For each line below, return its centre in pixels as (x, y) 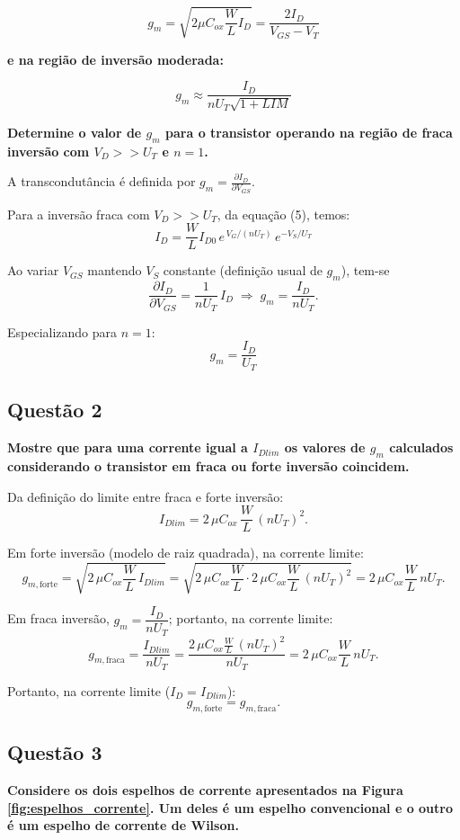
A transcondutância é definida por (102, 181)
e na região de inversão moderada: (115, 59)
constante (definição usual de (243, 270)
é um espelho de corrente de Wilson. (123, 825)
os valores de (325, 447)
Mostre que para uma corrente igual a (128, 447)
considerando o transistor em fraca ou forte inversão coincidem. (208, 465)
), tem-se (365, 270)
